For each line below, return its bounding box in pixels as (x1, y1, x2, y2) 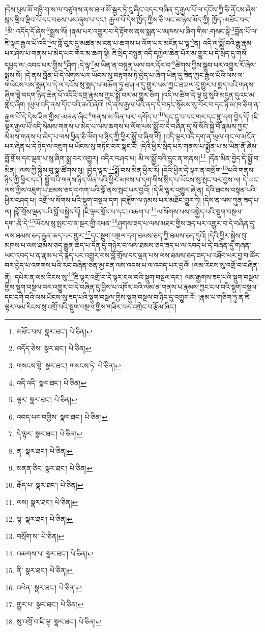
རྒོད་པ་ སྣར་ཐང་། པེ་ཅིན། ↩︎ (16, 480, 83, 490)
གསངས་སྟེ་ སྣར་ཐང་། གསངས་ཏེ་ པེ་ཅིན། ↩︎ (16, 360, 121, 370)
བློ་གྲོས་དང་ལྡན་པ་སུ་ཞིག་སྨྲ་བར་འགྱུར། (5, 152, 99, 163)
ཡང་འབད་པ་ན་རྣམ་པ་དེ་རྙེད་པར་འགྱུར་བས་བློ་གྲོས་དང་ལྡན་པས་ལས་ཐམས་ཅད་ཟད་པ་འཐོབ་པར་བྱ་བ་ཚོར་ (5, 249, 261, 260)
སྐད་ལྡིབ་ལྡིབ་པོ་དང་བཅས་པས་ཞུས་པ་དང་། (5, 14, 107, 24)
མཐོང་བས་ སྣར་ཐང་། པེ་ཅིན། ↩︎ (16, 326, 93, 336)
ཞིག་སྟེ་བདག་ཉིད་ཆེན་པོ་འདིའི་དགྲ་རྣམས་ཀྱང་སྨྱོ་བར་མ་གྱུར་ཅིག (5, 89, 159, 100)
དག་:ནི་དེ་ (5, 218, 30, 229)
